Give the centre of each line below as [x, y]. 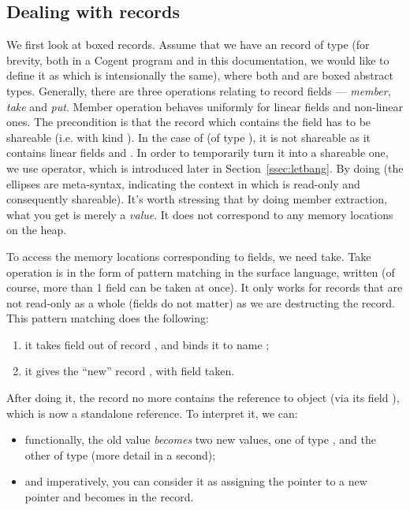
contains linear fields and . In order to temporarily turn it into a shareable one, [198, 153]
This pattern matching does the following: [108, 318]
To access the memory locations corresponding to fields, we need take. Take [189, 256]
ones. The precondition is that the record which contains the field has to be [189, 122]
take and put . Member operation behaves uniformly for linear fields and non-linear [205, 106]
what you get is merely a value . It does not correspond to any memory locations [200, 214]
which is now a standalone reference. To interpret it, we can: [152, 413]
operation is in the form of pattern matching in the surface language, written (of [201, 272]
